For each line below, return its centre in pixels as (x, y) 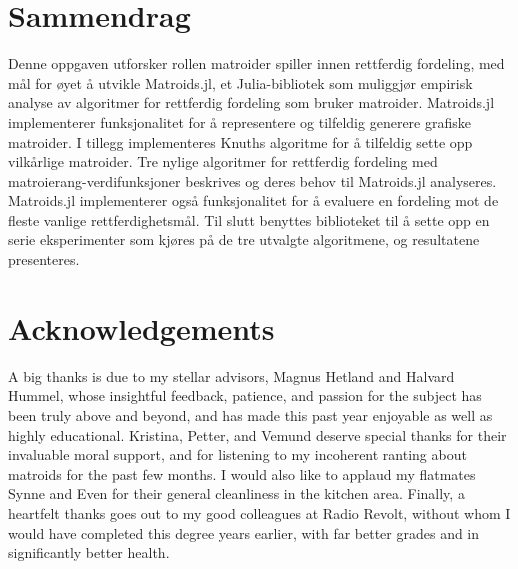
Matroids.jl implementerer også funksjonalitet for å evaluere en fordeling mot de (253, 200)
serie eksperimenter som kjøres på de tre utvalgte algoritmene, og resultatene (244, 239)
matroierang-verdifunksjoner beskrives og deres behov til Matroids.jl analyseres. (252, 180)
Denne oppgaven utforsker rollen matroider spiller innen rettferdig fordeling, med (256, 63)
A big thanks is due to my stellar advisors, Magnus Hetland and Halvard (231, 375)
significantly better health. (89, 552)
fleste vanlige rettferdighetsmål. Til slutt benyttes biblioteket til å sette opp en (249, 219)
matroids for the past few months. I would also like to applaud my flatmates (242, 473)
